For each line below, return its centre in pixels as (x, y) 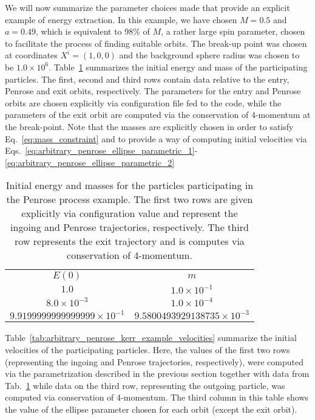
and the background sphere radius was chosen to (209, 55)
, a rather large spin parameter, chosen (233, 31)
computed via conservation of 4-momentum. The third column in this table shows (157, 397)
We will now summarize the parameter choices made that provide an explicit (147, 7)
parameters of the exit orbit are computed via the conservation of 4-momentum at (158, 115)
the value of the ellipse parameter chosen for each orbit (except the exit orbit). (151, 409)
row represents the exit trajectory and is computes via (130, 241)
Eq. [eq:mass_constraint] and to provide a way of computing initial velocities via (156, 138)
